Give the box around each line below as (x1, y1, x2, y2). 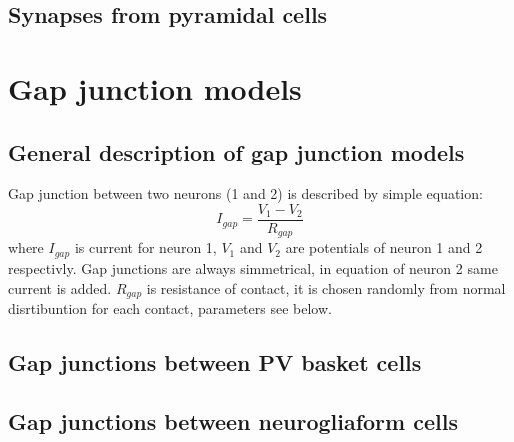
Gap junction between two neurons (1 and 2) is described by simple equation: (8, 183, 483, 204)
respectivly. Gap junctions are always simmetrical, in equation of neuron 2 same (8, 257, 498, 278)
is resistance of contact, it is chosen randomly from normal (146, 277, 506, 298)
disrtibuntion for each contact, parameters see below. (8, 297, 332, 318)
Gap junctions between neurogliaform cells (8, 405, 458, 436)
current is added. (8, 277, 112, 298)
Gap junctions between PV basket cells (8, 346, 422, 377)
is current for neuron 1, (74, 237, 217, 258)
